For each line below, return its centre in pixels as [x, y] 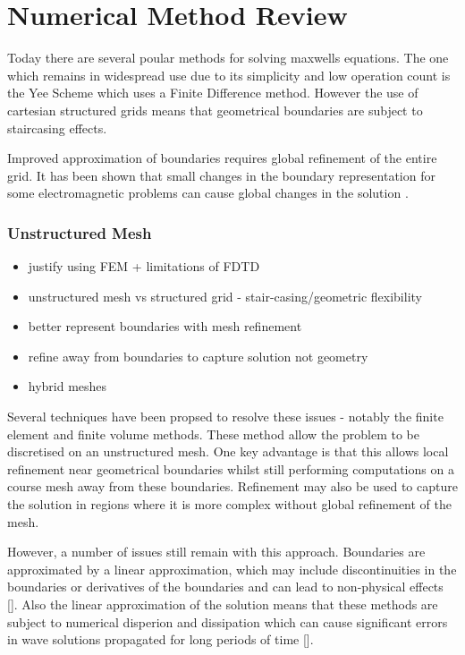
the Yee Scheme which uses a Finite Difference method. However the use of [213, 93]
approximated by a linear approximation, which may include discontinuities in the [232, 569]
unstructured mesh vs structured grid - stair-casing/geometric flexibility [225, 296]
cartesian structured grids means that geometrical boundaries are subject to [215, 110]
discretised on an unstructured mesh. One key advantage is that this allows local [228, 451]
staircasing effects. [57, 128]
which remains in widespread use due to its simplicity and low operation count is [229, 75]
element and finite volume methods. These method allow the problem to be [213, 434]
